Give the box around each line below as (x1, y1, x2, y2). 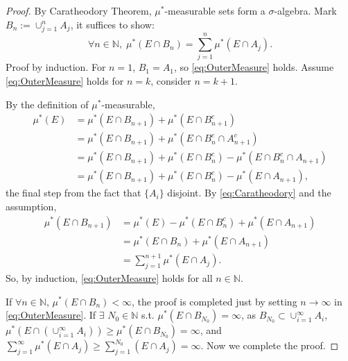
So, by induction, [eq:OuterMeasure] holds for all (6, 270, 213, 285)
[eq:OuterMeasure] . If (6, 308, 96, 322)
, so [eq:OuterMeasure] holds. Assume (173, 60, 334, 74)
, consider (150, 74, 191, 88)
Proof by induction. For (6, 60, 106, 74)
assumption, (6, 199, 57, 213)
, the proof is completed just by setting (131, 294, 297, 308)
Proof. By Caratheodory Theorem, (6, 3, 152, 17)
